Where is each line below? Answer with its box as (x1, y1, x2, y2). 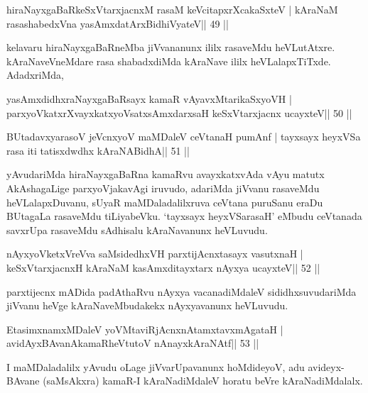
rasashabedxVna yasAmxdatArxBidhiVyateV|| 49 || (6, 16, 229, 31)
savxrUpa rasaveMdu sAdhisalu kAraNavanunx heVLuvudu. (6, 222, 268, 237)
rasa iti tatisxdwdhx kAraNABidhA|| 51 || (6, 143, 190, 157)
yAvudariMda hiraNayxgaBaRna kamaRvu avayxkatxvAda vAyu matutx (6, 167, 325, 182)
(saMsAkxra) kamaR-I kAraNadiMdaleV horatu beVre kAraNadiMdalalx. (43, 373, 363, 388)
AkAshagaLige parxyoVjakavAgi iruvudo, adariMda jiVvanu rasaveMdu (6, 180, 320, 195)
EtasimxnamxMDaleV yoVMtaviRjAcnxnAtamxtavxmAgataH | (6, 321, 283, 336)
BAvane (6, 373, 40, 388)
